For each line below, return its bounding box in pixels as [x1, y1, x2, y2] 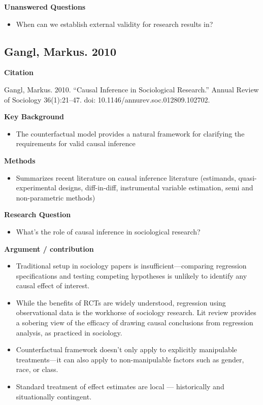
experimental [16, 182, 56, 193]
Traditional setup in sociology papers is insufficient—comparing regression [16, 260, 247, 271]
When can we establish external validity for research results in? [16, 18, 213, 29]
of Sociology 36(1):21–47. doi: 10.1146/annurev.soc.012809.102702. [4, 94, 210, 105]
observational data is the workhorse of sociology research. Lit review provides [16, 307, 256, 318]
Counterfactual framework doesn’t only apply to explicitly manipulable [16, 344, 237, 355]
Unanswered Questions [4, 2, 86, 12]
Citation [4, 67, 34, 78]
